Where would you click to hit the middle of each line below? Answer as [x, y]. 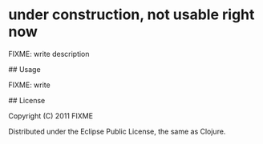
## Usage [25, 69]
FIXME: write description [49, 54]
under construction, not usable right [131, 15]
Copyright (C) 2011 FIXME [51, 116]
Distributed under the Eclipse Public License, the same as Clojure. [117, 131]
